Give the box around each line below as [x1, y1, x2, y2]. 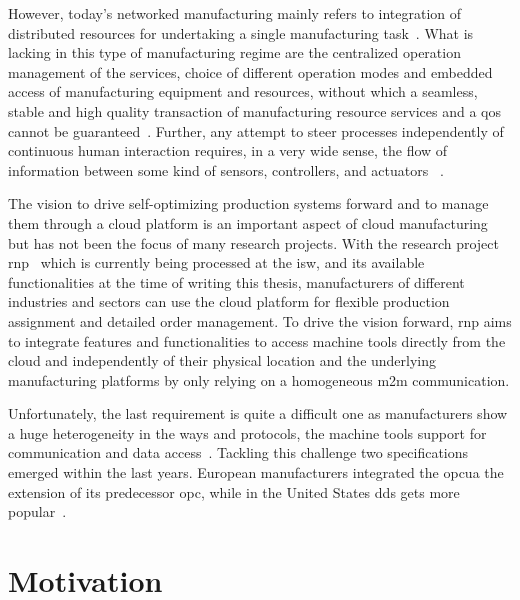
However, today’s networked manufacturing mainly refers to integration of [8, 3, 462, 23]
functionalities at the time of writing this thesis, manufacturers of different [8, 271, 465, 292]
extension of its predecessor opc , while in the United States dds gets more [8, 481, 460, 502]
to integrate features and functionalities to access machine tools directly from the [8, 330, 506, 351]
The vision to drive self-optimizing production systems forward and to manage [8, 193, 489, 214]
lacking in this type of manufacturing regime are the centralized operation [8, 42, 461, 63]
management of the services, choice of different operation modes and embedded [8, 61, 493, 82]
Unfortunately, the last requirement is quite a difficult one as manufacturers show [8, 403, 508, 424]
